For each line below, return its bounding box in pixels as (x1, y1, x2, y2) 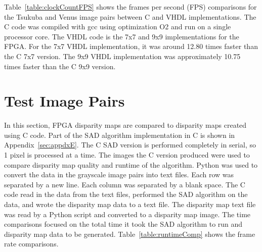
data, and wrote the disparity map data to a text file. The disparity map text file (4, 199, 256, 210)
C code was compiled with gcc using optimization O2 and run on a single (4, 21, 231, 32)
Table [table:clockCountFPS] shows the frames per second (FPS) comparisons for (4, 2, 257, 12)
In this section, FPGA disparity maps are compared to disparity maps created (4, 120, 247, 130)
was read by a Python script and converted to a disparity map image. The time (4, 209, 251, 219)
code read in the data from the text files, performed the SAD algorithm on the (4, 189, 248, 199)
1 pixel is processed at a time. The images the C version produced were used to (4, 149, 250, 160)
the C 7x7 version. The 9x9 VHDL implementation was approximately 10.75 (4, 51, 241, 61)
